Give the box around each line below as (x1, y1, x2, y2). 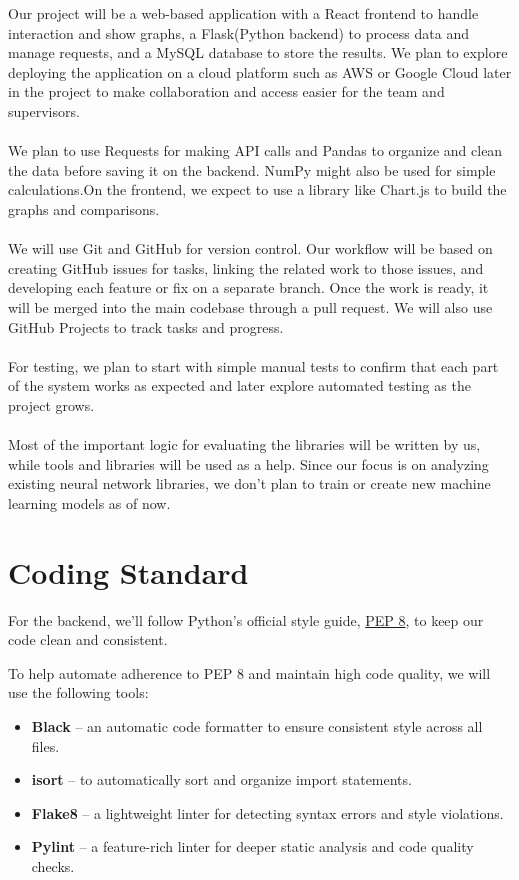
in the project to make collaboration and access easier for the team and (8, 81, 445, 102)
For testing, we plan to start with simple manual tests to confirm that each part (8, 355, 499, 376)
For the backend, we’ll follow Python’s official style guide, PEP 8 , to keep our (8, 609, 484, 630)
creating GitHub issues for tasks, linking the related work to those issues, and (8, 257, 484, 278)
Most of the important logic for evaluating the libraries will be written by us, (8, 434, 481, 455)
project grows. (8, 394, 95, 415)
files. (31, 735, 60, 756)
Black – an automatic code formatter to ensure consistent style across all (31, 715, 483, 736)
